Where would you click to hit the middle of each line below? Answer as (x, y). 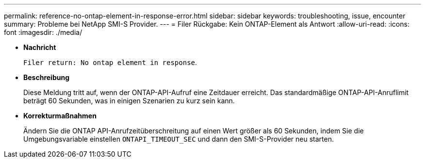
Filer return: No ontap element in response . (110, 62)
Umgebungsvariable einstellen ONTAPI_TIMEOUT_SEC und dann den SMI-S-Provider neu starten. (179, 139)
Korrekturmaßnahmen (60, 116)
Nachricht (40, 47)
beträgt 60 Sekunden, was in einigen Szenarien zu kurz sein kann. (129, 101)
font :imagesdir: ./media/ (43, 32)
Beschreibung (46, 77)
